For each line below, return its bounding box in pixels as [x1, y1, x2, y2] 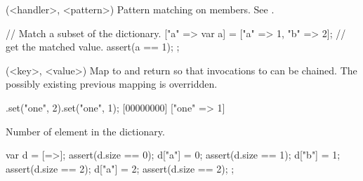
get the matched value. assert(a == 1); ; [6, 39, 180, 54]
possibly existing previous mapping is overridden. [6, 76, 218, 91]
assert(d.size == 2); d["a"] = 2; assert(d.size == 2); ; [6, 161, 235, 175]
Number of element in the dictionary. [6, 123, 165, 138]
